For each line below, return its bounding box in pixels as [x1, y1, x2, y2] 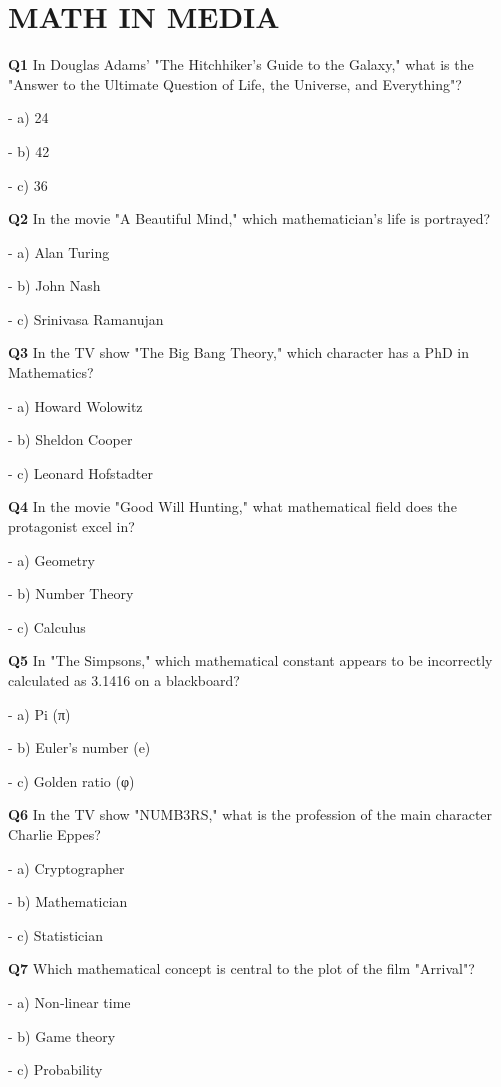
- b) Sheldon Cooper [8, 429, 133, 450]
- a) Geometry [8, 549, 95, 570]
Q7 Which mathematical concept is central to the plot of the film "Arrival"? [8, 958, 475, 979]
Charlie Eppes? [8, 823, 101, 844]
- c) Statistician [8, 924, 103, 945]
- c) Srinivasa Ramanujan [8, 308, 164, 329]
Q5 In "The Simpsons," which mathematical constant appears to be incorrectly [8, 650, 493, 671]
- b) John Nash [8, 275, 101, 296]
